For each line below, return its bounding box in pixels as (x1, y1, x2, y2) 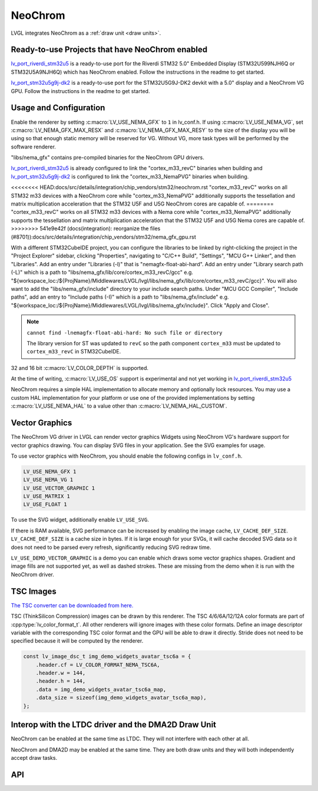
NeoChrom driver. (11, 571, 54, 578)
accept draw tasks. (11, 754, 58, 761)
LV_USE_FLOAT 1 (23, 501, 67, 508)
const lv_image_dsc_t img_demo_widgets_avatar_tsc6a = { (23, 653, 191, 660)
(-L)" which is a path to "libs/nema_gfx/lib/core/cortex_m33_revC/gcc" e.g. (11, 269, 194, 276)
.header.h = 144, (35, 678, 86, 684)
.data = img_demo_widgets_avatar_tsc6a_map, (35, 686, 167, 693)
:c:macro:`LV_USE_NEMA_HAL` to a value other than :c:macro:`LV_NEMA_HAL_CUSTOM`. (11, 402, 227, 409)
